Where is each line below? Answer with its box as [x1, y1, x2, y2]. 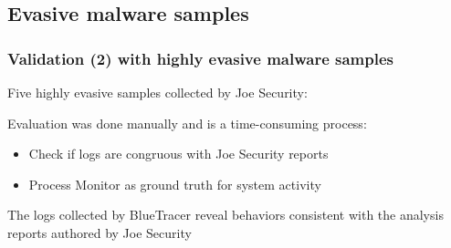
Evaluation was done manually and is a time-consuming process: [7, 113, 367, 132]
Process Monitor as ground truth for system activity [28, 174, 321, 193]
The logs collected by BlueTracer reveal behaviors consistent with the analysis [7, 205, 444, 224]
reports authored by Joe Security [7, 222, 192, 242]
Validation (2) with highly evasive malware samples [7, 46, 394, 69]
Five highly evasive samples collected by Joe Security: [7, 83, 308, 101]
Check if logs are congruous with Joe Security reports [28, 144, 329, 163]
